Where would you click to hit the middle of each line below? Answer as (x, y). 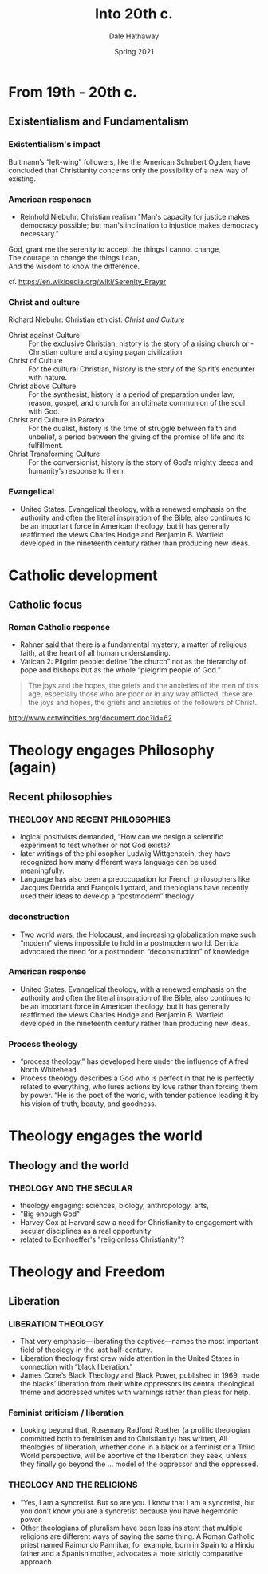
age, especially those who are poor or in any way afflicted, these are (140, 694)
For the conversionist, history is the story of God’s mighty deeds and (141, 462)
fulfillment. (46, 446)
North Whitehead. (49, 1070)
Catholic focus (45, 605)
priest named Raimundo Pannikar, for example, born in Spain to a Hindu (137, 1544)
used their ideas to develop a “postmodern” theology (107, 896)
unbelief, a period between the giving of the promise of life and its (136, 437)
